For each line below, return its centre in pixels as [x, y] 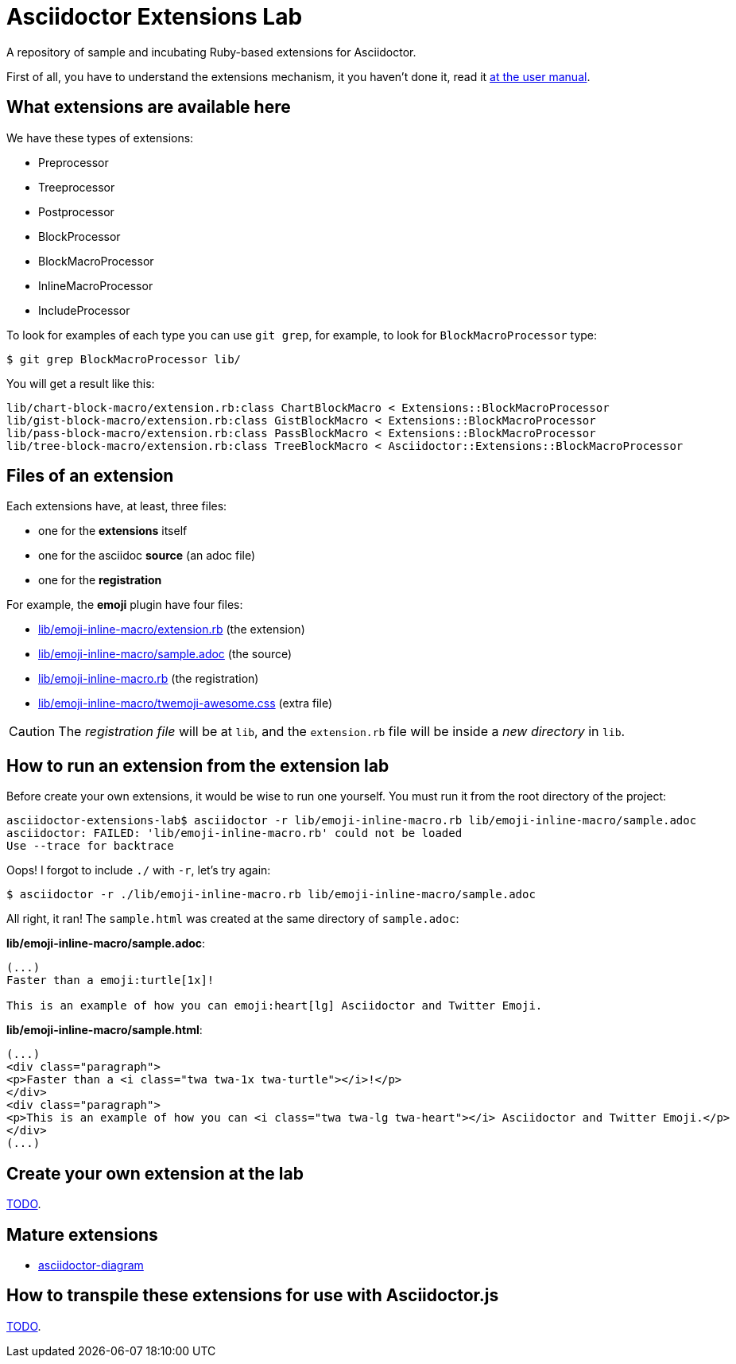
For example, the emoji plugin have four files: [125, 605]
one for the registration [100, 580]
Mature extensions [82, 1234]
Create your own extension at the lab [155, 1173]
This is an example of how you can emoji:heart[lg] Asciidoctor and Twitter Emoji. [275, 1006]
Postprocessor [76, 211]
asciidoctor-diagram [91, 1265]
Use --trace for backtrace [90, 846]
